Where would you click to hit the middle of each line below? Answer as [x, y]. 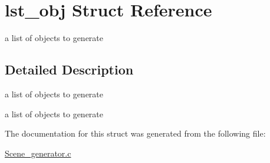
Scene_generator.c [38, 153]
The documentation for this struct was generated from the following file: [135, 133]
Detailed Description [69, 69]
